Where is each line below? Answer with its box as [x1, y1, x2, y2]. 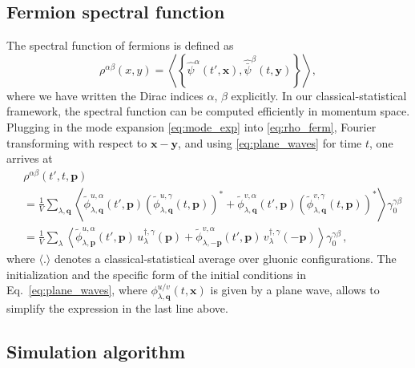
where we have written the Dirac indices [6, 87, 203, 103]
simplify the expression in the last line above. [6, 299, 228, 316]
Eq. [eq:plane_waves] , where [6, 281, 147, 298]
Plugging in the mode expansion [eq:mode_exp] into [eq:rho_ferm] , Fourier [6, 118, 377, 135]
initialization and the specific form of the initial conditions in [6, 265, 306, 282]
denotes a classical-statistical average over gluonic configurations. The [54, 249, 397, 266]
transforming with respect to [6, 134, 147, 151]
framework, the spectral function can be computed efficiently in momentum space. [6, 103, 410, 119]
